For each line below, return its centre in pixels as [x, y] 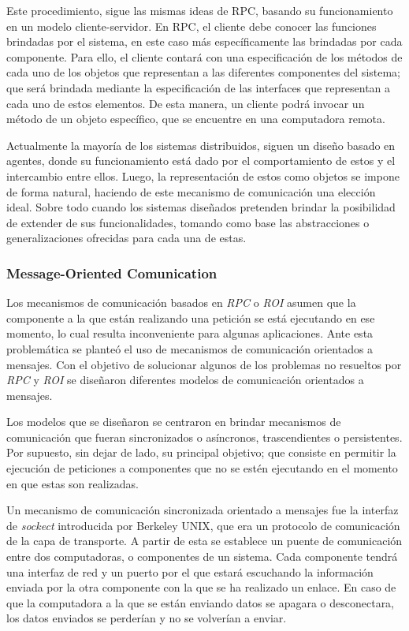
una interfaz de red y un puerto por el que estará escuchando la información [190, 571]
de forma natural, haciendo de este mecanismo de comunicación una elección [191, 191]
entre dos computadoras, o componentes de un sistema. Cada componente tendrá [202, 556]
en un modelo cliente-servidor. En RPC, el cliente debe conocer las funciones [191, 26]
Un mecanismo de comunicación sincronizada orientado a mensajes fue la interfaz [203, 510]
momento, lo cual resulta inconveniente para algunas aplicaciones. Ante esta [190, 333]
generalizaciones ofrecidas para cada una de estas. [126, 238]
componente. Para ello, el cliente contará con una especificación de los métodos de [204, 56]
